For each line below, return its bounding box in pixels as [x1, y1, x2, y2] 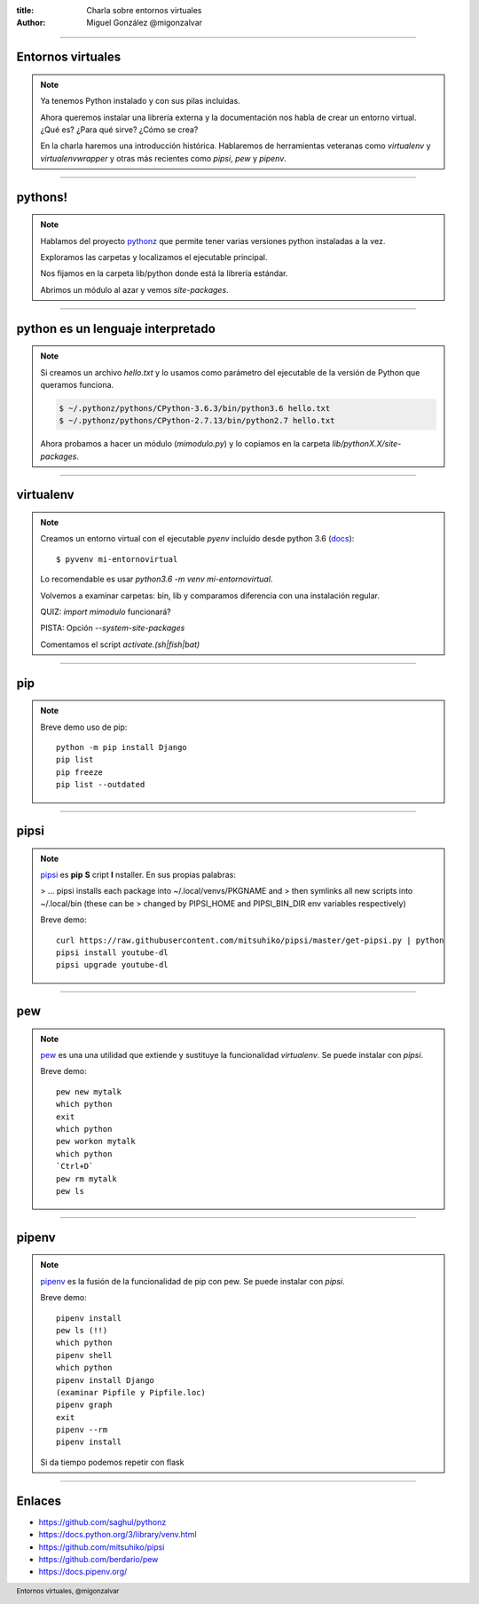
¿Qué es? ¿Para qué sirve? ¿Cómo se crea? [40, 124, 199, 135]
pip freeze [56, 767, 104, 777]
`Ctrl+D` [56, 1161, 94, 1172]
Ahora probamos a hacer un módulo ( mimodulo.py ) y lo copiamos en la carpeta [40, 439, 331, 449]
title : [16, 5, 35, 15]
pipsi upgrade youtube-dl [56, 960, 169, 970]
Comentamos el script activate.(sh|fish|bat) [40, 639, 200, 650]
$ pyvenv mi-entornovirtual [56, 554, 178, 564]
